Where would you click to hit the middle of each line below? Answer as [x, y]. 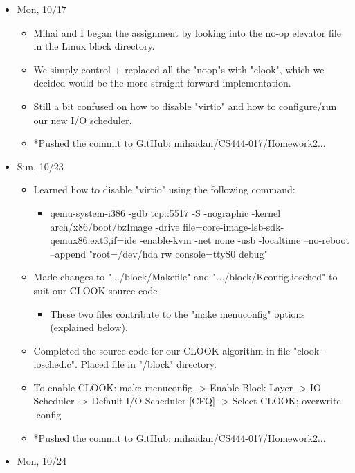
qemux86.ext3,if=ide [93, 240]
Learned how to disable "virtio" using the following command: [164, 189]
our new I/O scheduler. [83, 119]
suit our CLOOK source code [95, 290]
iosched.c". [55, 364]
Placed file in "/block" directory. [148, 364]
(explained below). [89, 327]
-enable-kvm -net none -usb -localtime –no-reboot [244, 240]
